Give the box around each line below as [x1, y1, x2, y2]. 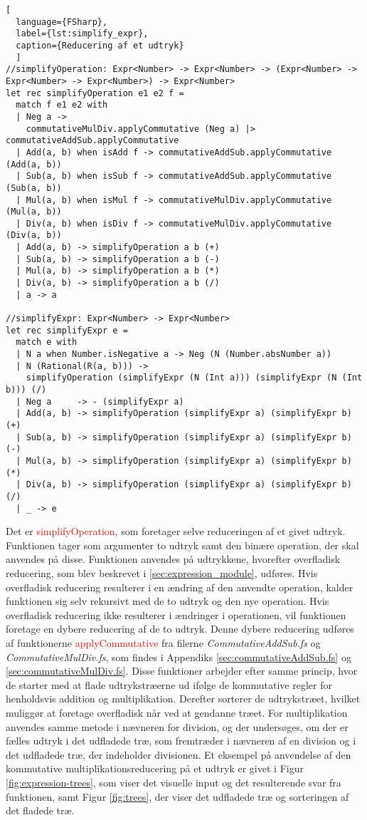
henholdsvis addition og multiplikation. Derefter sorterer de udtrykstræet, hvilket [6, 691, 361, 706]
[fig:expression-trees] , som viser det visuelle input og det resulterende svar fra [6, 774, 341, 789]
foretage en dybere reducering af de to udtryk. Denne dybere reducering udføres [6, 621, 354, 636]
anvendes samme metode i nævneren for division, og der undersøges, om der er [6, 719, 349, 734]
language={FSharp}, [16, 16, 108, 27]
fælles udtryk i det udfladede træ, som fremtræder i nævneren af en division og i [6, 733, 356, 748]
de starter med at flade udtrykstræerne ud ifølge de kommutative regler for [6, 677, 332, 692]
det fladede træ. [6, 803, 75, 818]
